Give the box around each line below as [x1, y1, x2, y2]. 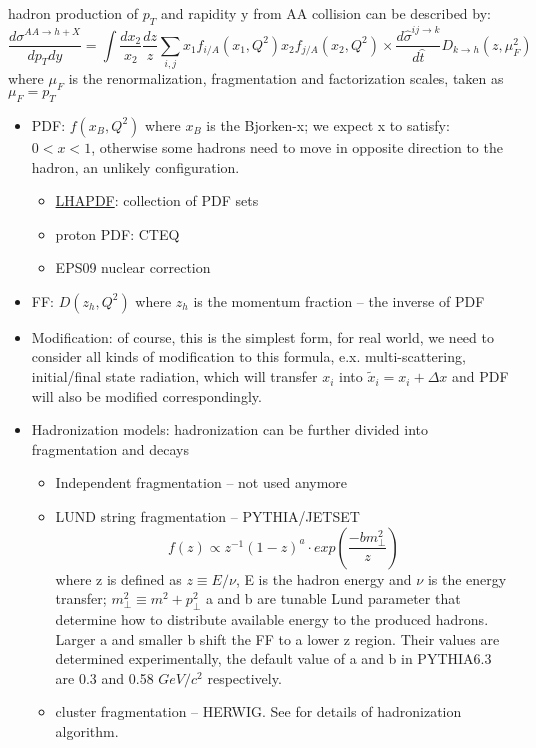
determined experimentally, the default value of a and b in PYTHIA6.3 [55, 648, 492, 669]
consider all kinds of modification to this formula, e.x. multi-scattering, [31, 346, 466, 367]
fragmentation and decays [31, 438, 190, 459]
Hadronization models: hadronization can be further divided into [31, 419, 428, 440]
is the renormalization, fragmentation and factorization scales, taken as [68, 68, 504, 89]
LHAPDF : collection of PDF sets [55, 190, 259, 211]
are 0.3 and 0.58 [55, 667, 154, 688]
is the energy [427, 568, 507, 589]
